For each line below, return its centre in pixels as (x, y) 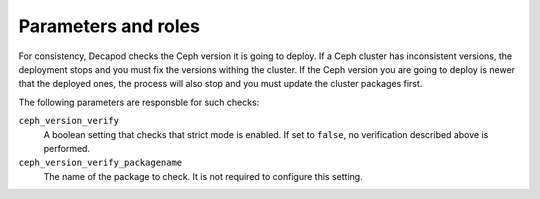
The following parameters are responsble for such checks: (139, 102)
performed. (66, 148)
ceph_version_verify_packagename (100, 163)
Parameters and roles (109, 26)
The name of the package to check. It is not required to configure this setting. (203, 176)
